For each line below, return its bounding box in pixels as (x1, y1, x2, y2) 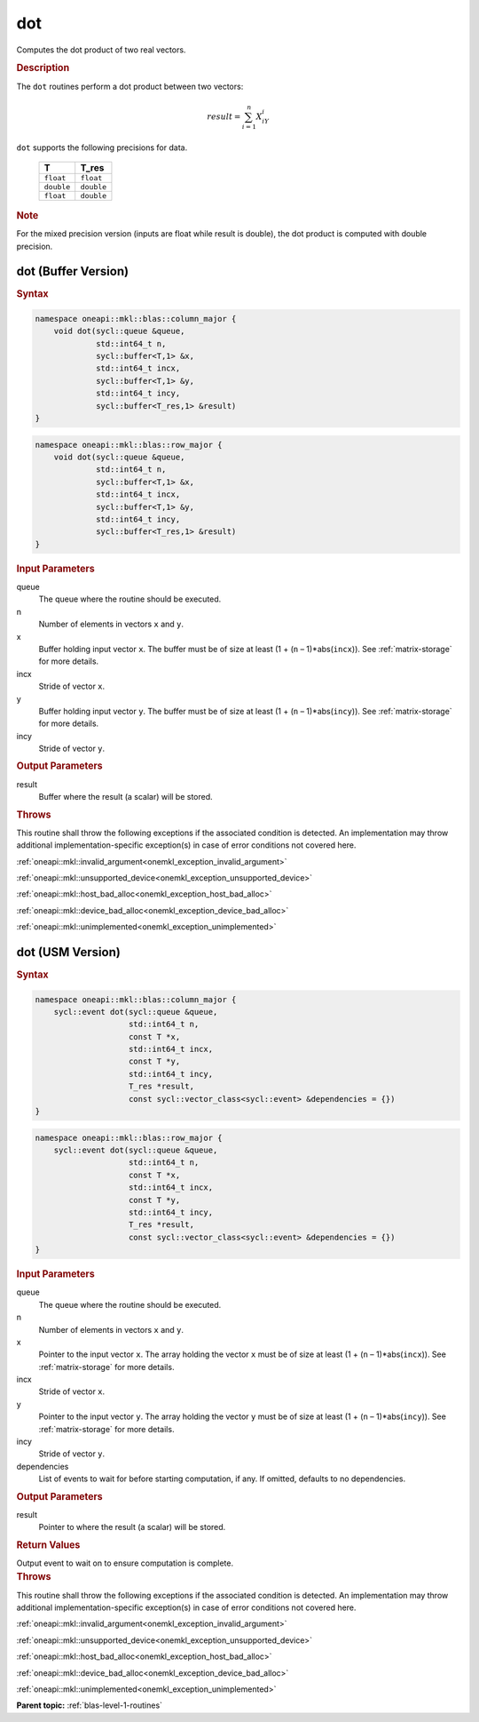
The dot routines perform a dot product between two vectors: (16, 81, 244, 92)
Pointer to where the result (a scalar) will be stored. (38, 1522, 226, 1533)
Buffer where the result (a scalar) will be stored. (38, 792, 213, 802)
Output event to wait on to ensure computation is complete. (16, 1558, 234, 1568)
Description (16, 62, 70, 75)
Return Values (16, 1538, 81, 1551)
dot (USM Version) (16, 945, 122, 960)
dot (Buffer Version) (16, 264, 129, 279)
